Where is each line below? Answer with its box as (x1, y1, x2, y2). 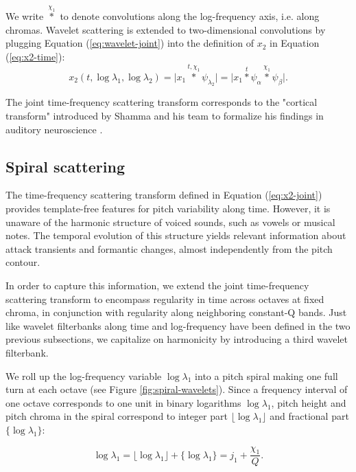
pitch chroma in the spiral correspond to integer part (5, 409, 228, 423)
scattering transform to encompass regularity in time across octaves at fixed (5, 291, 324, 306)
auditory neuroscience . (5, 122, 103, 136)
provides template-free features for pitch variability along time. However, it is (5, 201, 331, 216)
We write (5, 9, 44, 23)
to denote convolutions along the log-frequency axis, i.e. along (60, 9, 320, 23)
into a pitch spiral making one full (195, 368, 338, 383)
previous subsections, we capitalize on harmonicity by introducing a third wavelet (5, 332, 348, 346)
